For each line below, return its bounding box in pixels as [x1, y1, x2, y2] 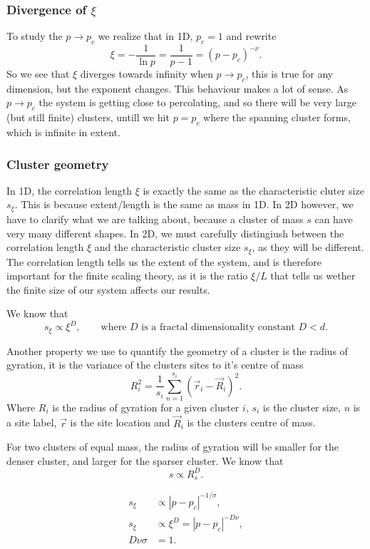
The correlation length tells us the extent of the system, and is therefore [6, 254, 322, 269]
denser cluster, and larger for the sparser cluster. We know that [6, 453, 284, 468]
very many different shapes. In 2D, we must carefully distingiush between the [6, 225, 344, 240]
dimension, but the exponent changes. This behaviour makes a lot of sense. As [6, 81, 349, 96]
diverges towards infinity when [80, 66, 213, 81]
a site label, [6, 415, 57, 430]
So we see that [6, 66, 70, 81]
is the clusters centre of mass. [187, 415, 316, 430]
